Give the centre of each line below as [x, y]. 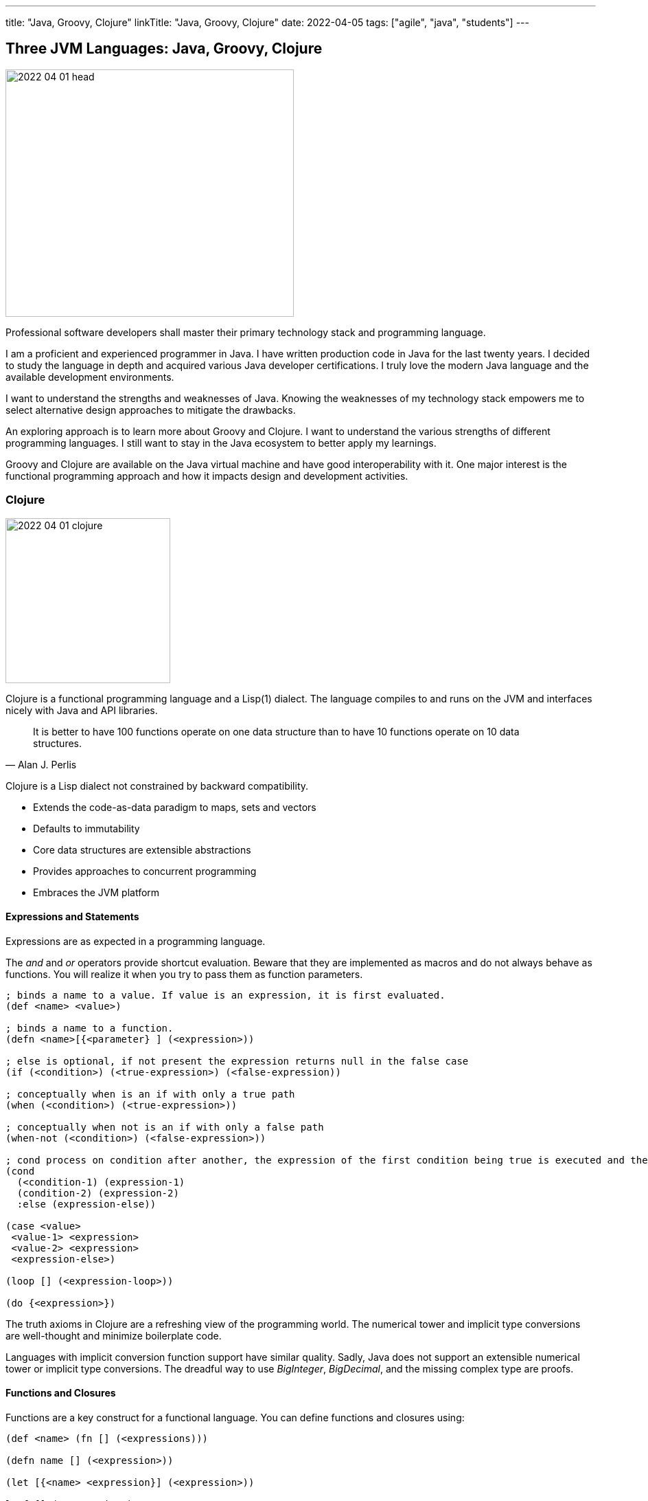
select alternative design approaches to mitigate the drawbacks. [151, 410]
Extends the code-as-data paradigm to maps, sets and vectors [175, 807]
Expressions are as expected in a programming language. [136, 941]
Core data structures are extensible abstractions [142, 849]
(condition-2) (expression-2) [98, 1193]
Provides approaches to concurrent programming [145, 871]
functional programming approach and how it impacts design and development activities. [207, 476]
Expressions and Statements [72, 917]
